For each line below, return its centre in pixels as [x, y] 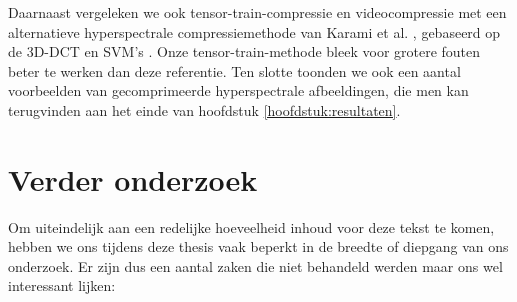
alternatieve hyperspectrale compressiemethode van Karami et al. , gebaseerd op [254, 31]
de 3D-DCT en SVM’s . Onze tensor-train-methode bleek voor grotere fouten [244, 51]
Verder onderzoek [133, 178]
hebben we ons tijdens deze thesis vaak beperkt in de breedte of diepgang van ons [258, 246]
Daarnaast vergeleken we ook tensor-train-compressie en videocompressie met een [257, 12]
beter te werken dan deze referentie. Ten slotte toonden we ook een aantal [234, 70]
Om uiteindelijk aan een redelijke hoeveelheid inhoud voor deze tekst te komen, [251, 226]
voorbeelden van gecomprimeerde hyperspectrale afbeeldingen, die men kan [238, 90]
